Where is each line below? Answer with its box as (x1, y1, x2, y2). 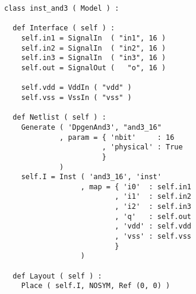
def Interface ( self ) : (12, 24, 115, 33)
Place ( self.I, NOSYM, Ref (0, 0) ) (21, 282, 170, 290)
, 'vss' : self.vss (115, 232, 191, 241)
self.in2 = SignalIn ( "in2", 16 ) (21, 43, 166, 52)
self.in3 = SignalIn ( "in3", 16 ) (21, 54, 166, 62)
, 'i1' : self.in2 (115, 192, 191, 201)
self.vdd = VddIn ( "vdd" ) (21, 83, 132, 92)
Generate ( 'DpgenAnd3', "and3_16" (21, 123, 162, 132)
